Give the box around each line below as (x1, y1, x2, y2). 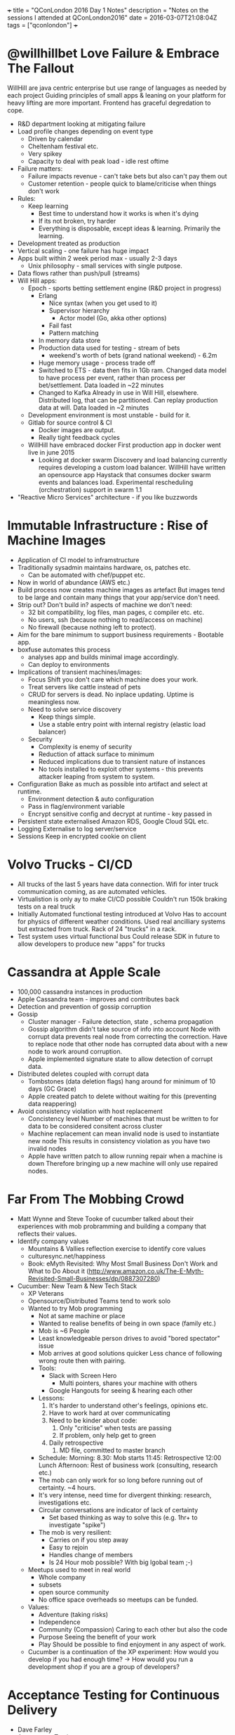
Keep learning (27, 202, 69, 210)
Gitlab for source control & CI (27, 418, 112, 427)
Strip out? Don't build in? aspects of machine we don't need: (17, 600, 193, 609)
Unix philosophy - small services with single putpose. (27, 261, 182, 270)
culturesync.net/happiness (27, 1252, 106, 1260)
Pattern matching (48, 328, 99, 337)
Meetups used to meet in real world (27, 1565, 131, 1573)
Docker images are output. (38, 425, 116, 434)
